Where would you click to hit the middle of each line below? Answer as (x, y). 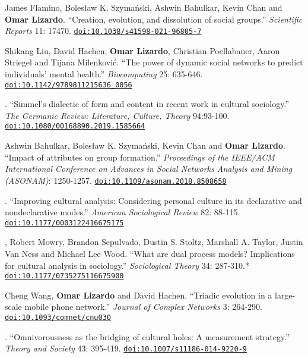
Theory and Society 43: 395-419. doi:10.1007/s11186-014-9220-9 (126, 348)
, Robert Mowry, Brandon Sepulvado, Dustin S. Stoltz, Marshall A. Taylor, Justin (154, 242)
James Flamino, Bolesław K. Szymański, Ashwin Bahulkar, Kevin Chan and (144, 7)
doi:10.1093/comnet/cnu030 (58, 318)
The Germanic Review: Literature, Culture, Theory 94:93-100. (117, 115)
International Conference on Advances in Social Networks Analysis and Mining (149, 169)
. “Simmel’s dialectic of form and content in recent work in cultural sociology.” (147, 104)
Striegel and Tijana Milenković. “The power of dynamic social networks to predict (154, 62)
